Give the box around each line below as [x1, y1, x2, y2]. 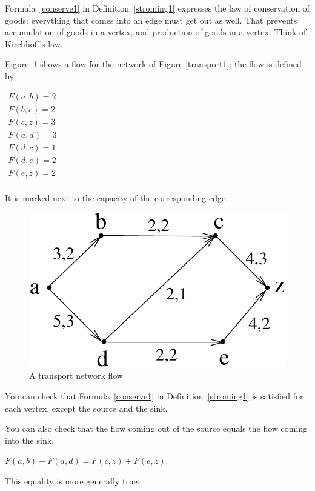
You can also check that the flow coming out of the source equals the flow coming [5, 422, 308, 435]
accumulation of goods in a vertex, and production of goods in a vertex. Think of [5, 25, 307, 38]
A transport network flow [29, 369, 123, 382]
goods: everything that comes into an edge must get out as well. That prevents [5, 13, 297, 26]
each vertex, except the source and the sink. [5, 401, 168, 414]
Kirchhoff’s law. [5, 37, 63, 50]
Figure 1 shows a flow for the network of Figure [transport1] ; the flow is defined [5, 58, 302, 70]
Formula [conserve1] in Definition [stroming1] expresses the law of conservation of [5, 2, 310, 14]
